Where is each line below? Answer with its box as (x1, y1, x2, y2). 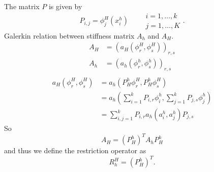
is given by (48, 1, 82, 11)
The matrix (4, 1, 40, 11)
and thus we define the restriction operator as (4, 145, 146, 156)
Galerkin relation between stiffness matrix (4, 30, 135, 41)
